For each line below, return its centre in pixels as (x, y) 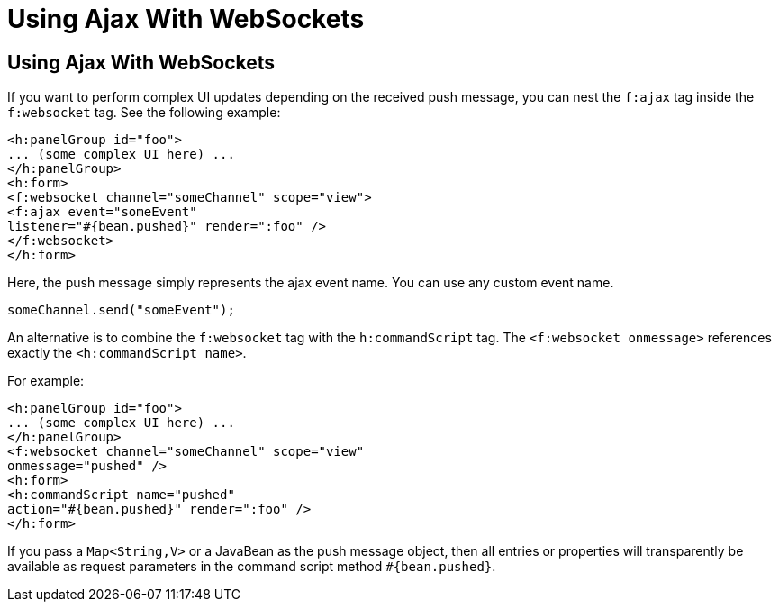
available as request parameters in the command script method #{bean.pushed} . (252, 567)
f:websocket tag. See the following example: (144, 113)
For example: (46, 381)
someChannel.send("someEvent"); (121, 310)
